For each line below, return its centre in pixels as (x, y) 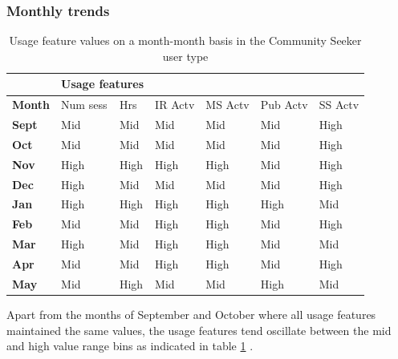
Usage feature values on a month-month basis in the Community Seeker (185, 40)
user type (185, 56)
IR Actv (175, 105)
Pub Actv (284, 105)
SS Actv (339, 105)
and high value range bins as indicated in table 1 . (130, 346)
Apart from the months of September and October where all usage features (191, 314)
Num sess (84, 105)
